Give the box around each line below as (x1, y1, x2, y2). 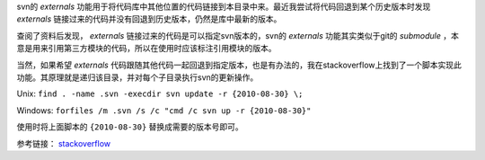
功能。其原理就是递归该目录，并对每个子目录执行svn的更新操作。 (16, 72, 259, 83)
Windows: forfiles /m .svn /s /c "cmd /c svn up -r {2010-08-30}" (16, 104, 312, 116)
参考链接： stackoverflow (16, 138, 111, 148)
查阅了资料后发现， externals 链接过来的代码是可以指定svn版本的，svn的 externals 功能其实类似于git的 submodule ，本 (16, 30, 460, 40)
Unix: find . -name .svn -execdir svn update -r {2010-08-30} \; (16, 88, 304, 99)
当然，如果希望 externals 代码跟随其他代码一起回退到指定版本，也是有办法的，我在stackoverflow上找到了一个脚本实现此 (16, 59, 463, 70)
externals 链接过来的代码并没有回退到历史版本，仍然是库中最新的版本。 (16, 13, 282, 24)
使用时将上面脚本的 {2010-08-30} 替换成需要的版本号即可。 (16, 121, 244, 132)
